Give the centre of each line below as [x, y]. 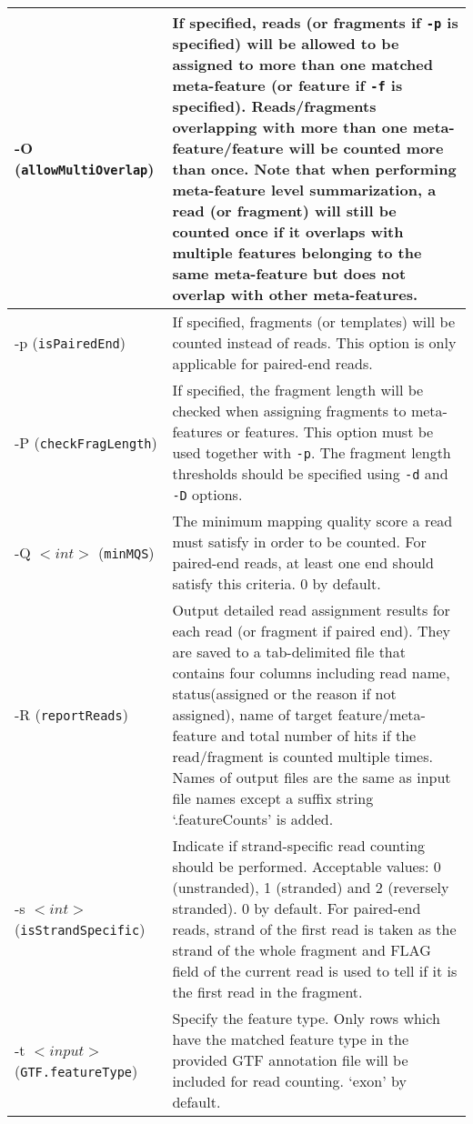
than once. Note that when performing [314, 169]
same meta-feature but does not [289, 273]
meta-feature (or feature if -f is [287, 85]
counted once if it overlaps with [288, 231]
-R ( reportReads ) [71, 714]
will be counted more [366, 148]
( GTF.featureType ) [76, 1070]
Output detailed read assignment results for [311, 610]
